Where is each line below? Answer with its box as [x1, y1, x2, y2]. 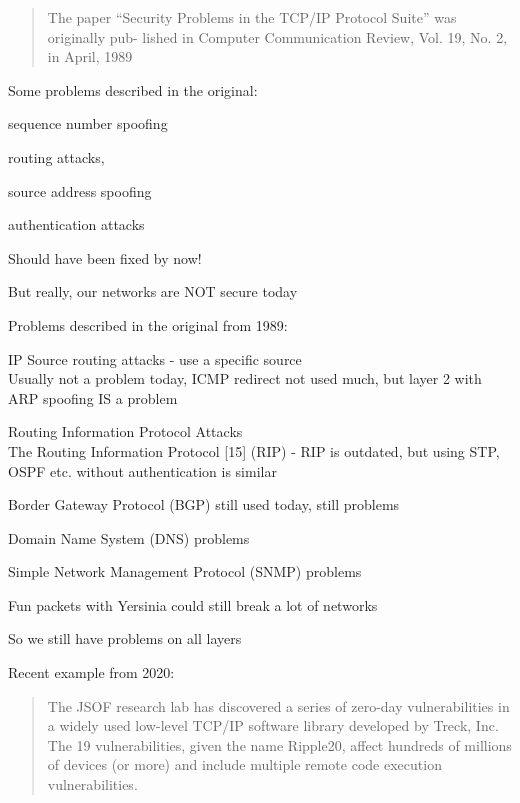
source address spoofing [8, 180, 152, 201]
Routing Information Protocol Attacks [8, 421, 243, 442]
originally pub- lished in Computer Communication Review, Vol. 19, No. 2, [47, 26, 508, 47]
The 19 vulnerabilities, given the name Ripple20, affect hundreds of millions [47, 734, 512, 755]
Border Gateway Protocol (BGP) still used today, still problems [8, 494, 400, 515]
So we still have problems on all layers [8, 628, 242, 649]
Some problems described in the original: [8, 79, 258, 100]
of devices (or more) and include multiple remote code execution [47, 754, 442, 775]
